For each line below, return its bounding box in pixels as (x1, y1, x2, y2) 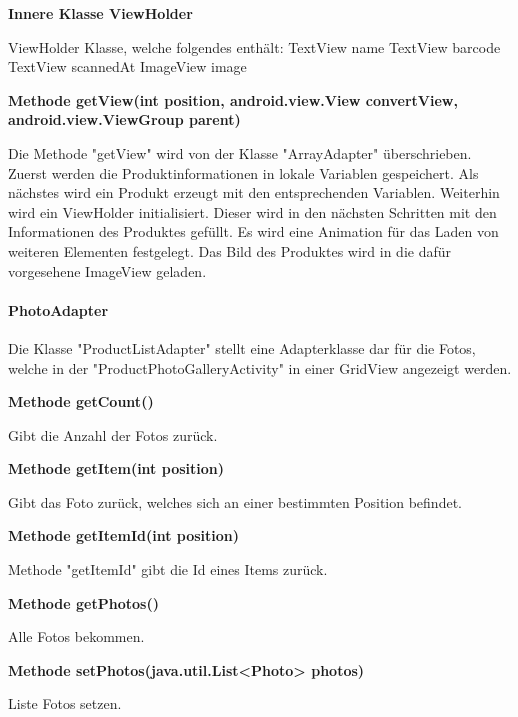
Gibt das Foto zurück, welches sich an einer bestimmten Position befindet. (8, 491, 462, 512)
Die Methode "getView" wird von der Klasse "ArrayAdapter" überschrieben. (8, 142, 472, 163)
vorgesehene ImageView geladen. (8, 260, 207, 281)
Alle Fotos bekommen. (8, 626, 145, 647)
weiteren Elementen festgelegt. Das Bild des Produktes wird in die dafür (8, 240, 452, 261)
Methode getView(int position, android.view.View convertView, (8, 89, 458, 110)
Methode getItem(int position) (8, 458, 224, 479)
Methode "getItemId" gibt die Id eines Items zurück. (8, 559, 328, 580)
